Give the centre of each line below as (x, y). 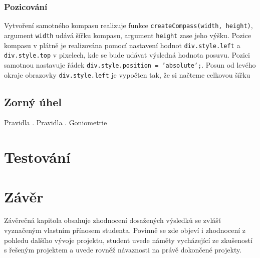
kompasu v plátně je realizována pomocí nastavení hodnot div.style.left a (122, 45)
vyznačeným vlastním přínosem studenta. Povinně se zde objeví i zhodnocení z (125, 230)
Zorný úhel (33, 101)
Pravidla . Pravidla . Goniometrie (56, 122)
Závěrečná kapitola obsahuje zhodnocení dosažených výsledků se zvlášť (113, 220)
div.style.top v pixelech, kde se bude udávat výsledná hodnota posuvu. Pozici (127, 55)
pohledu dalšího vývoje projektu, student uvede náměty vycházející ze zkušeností (128, 240)
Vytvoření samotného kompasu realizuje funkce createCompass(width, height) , (128, 25)
